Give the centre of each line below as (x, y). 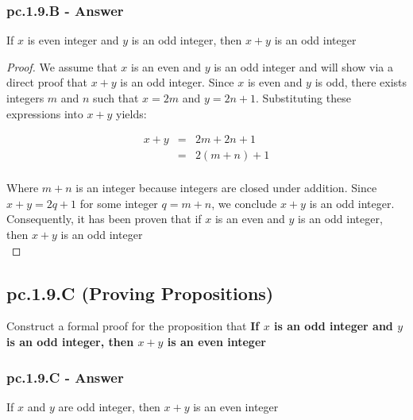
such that (116, 98)
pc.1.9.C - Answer (65, 377)
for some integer (119, 203)
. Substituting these (303, 98)
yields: (131, 113)
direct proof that (47, 82)
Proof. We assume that (62, 66)
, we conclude (244, 203)
